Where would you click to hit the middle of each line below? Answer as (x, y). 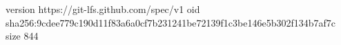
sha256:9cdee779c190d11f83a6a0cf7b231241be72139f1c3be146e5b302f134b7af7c (171, 22)
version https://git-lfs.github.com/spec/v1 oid (103, 9)
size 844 (22, 36)
